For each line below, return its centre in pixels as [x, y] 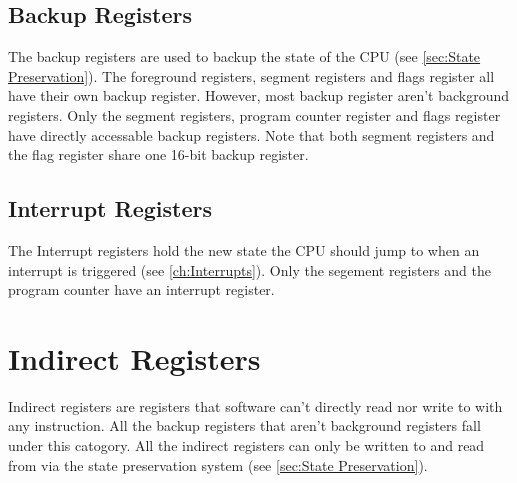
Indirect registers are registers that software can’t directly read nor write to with [255, 405]
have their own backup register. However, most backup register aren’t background [259, 95]
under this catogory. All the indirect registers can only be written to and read [246, 445]
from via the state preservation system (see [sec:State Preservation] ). [218, 464]
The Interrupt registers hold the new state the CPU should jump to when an [244, 249]
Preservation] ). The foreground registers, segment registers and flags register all [251, 75]
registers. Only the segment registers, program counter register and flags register [254, 114]
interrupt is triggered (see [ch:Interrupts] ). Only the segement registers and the [249, 269]
